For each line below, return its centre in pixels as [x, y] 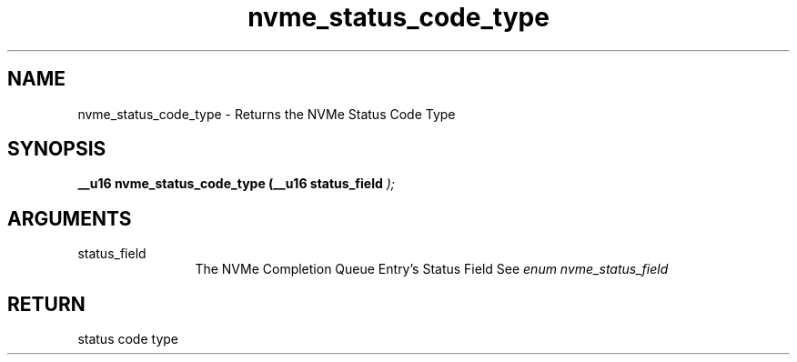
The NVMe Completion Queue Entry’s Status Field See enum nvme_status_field [432, 269]
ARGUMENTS [70, 218]
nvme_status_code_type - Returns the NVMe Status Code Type [267, 114]
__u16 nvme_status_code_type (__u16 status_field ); [237, 184]
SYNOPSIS [57, 149]
